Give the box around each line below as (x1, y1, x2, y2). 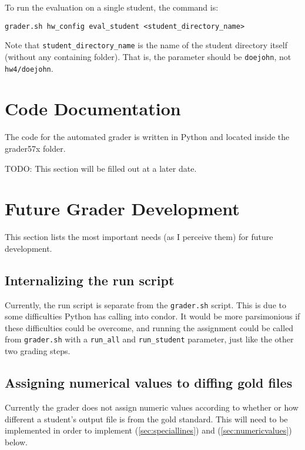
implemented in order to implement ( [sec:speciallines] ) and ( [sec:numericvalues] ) (5, 424, 292, 436)
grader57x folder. (5, 142, 66, 154)
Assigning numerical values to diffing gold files (5, 374, 293, 392)
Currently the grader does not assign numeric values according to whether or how (5, 401, 299, 413)
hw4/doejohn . (5, 62, 53, 74)
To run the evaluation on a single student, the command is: (5, 1, 219, 13)
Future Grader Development (5, 196, 240, 221)
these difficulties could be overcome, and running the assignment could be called (5, 321, 294, 334)
